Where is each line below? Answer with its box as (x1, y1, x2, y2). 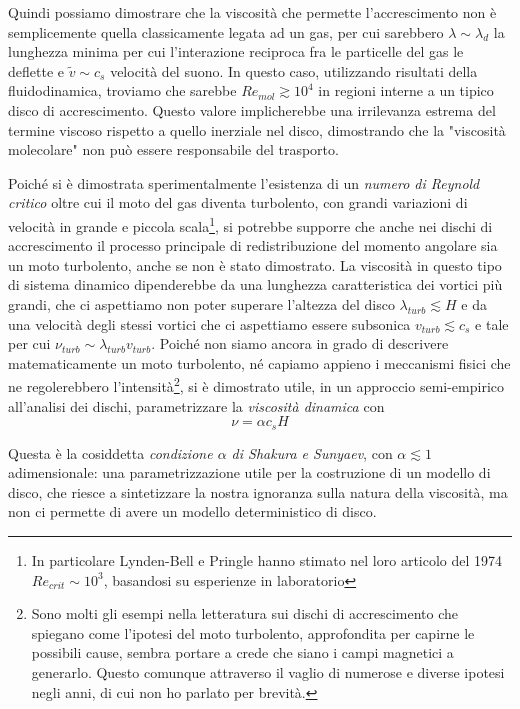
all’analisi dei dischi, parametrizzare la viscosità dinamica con (8, 395, 385, 416)
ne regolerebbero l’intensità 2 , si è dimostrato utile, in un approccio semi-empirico (8, 373, 504, 396)
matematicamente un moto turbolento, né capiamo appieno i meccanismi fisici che (8, 352, 511, 373)
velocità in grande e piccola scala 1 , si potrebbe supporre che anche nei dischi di (8, 212, 493, 236)
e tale (475, 313, 509, 334)
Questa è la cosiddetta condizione (8, 442, 213, 463)
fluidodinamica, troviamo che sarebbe (8, 80, 237, 101)
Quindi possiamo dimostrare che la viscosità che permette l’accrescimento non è (8, 2, 497, 22)
